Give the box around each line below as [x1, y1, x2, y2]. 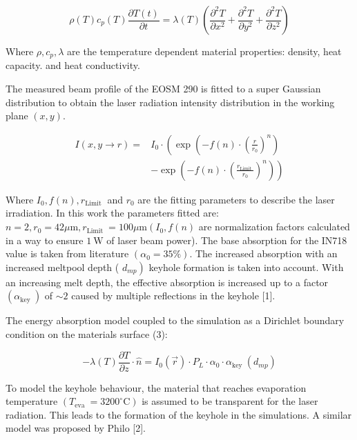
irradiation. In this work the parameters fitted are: [6, 206, 219, 220]
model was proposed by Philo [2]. [6, 421, 146, 435]
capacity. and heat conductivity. [6, 58, 140, 72]
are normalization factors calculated [198, 219, 350, 234]
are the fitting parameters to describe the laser [137, 192, 335, 206]
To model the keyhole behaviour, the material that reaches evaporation [6, 380, 307, 394]
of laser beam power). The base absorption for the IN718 [106, 232, 347, 247]
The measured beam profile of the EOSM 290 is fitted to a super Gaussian [6, 81, 321, 96]
